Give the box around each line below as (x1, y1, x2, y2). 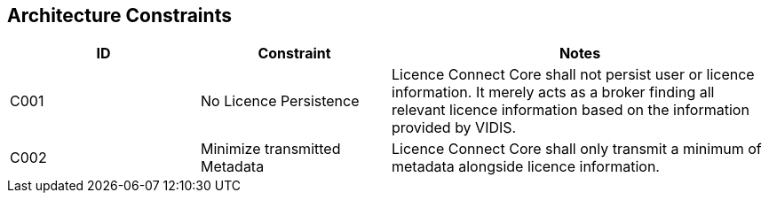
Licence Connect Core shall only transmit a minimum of (392, 140, 762, 158)
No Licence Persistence (201, 92, 360, 111)
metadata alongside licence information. (392, 158, 660, 176)
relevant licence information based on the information (392, 101, 749, 119)
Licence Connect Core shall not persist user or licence (392, 65, 755, 84)
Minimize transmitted (201, 140, 341, 158)
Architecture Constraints (7, 4, 232, 27)
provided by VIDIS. (392, 119, 517, 137)
